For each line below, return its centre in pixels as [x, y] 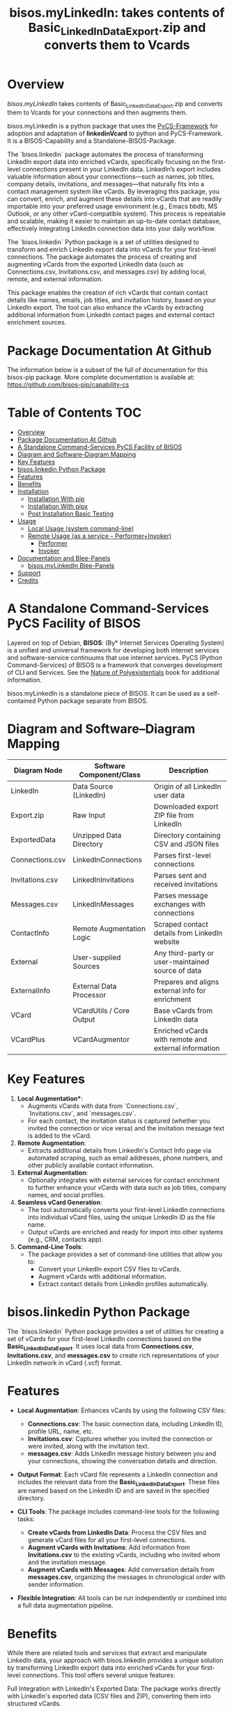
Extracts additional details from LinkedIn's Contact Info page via [119, 1151]
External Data [95, 987]
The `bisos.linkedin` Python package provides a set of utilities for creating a [116, 1331]
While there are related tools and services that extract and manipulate [107, 1653]
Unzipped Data [97, 835]
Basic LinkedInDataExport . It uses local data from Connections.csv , [101, 1347]
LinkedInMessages [103, 904]
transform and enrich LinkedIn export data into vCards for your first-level [111, 250]
